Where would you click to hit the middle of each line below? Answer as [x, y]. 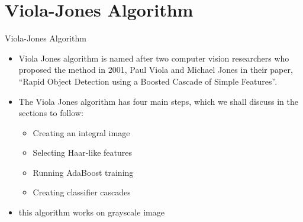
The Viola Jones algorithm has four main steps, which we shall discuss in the [158, 101]
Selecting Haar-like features [82, 152]
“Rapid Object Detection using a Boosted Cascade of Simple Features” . [148, 81]
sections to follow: [51, 113]
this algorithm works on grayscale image [91, 212]
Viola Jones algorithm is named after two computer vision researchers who [154, 58]
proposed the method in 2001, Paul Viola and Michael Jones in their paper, [156, 70]
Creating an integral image [81, 132]
